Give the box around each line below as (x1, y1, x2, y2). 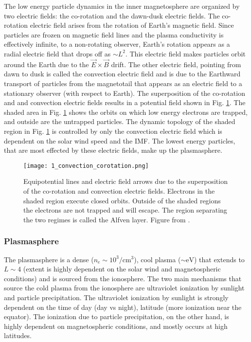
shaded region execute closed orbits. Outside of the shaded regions (23, 195, 221, 205)
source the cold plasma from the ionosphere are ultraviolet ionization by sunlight (4, 283, 245, 293)
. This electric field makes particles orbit (125, 48, 246, 58)
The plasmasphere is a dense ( (4, 254, 94, 264)
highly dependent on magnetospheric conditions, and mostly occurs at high (4, 321, 228, 331)
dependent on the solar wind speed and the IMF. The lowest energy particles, (4, 135, 235, 145)
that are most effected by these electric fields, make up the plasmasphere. (4, 145, 222, 155)
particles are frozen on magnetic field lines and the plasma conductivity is (4, 29, 224, 39)
